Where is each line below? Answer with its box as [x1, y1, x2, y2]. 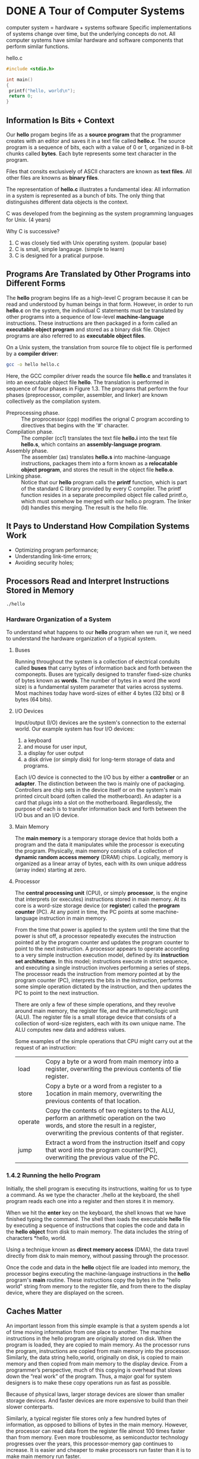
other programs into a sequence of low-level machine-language [6, 313, 165, 320]
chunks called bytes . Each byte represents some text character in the [6, 150, 177, 157]
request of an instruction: [14, 1044, 77, 1051]
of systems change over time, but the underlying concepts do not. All [6, 30, 176, 37]
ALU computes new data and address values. [14, 1026, 127, 1034]
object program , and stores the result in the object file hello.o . [21, 466, 174, 473]
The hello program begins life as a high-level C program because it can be [6, 294, 189, 301]
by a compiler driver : [6, 350, 58, 357]
